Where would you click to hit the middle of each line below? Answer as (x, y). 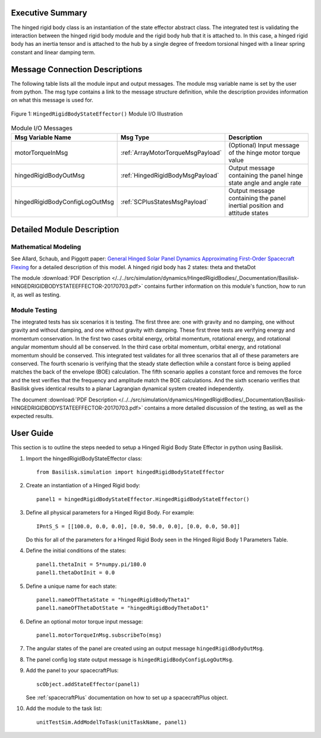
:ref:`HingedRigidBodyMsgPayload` (170, 175)
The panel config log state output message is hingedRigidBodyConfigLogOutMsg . (130, 659)
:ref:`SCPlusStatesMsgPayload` (164, 201)
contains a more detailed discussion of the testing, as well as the (224, 407)
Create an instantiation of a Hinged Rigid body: (83, 485)
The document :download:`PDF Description (64, 400)
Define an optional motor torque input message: (84, 621)
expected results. (32, 416)
